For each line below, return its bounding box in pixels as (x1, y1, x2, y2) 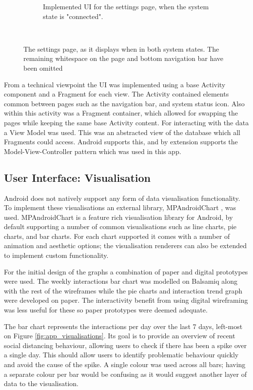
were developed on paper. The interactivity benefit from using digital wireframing (4, 295, 248, 305)
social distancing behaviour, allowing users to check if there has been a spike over (4, 340, 247, 350)
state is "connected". (43, 11, 103, 21)
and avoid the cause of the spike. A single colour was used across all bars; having (4, 359, 246, 370)
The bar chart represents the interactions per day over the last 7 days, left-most (4, 321, 243, 331)
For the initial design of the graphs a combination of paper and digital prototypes (4, 266, 248, 276)
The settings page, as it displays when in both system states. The (23, 43, 219, 54)
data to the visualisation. (4, 378, 79, 389)
